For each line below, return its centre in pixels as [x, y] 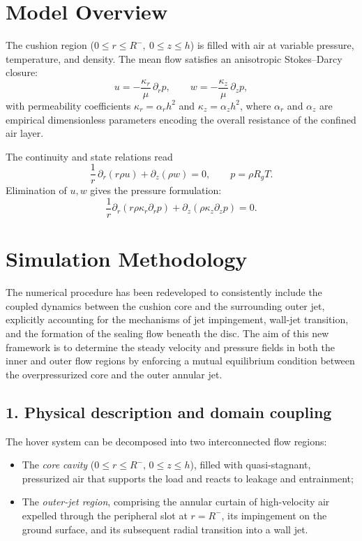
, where [255, 105]
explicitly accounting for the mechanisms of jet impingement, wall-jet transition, [177, 319]
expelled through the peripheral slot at [105, 515]
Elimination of [36, 190]
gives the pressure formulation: [156, 190]
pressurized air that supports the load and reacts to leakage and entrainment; [188, 478]
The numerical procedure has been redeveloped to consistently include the [164, 292]
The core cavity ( [58, 465]
